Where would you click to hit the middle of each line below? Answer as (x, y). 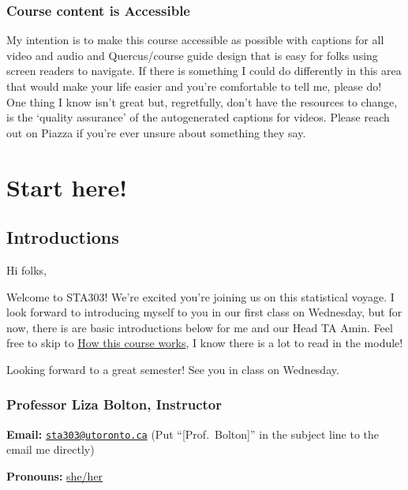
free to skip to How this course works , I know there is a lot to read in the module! (205, 343)
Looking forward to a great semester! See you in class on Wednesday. (173, 369)
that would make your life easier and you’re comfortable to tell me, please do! (194, 86)
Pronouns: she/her (55, 475)
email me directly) (51, 449)
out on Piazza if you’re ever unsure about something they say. (156, 132)
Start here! (67, 187)
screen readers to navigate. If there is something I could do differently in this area (204, 71)
